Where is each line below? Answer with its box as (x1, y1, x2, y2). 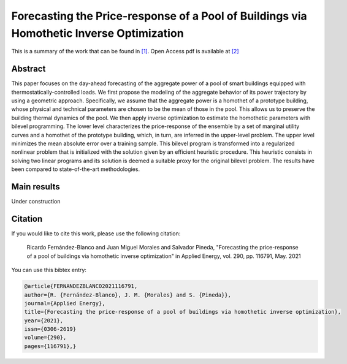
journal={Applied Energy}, (24, 300, 105, 306)
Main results (11, 181, 61, 192)
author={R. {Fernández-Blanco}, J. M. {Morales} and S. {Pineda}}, (24, 291, 232, 298)
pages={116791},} (24, 343, 77, 349)
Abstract (11, 64, 46, 74)
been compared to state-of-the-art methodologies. (11, 165, 140, 173)
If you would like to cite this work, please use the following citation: (11, 230, 181, 237)
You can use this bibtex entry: (11, 267, 87, 274)
